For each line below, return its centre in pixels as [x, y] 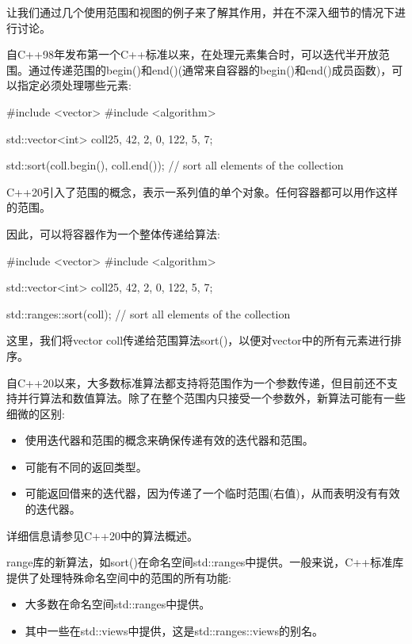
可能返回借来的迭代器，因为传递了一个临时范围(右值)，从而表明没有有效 [212, 493]
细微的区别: [36, 413]
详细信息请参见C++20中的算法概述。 [102, 535]
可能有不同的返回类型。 [86, 466]
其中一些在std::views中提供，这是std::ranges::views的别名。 [174, 631]
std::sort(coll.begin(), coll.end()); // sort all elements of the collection [175, 165]
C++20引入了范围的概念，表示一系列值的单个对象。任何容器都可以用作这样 [202, 191]
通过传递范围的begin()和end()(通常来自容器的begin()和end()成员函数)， [210, 69]
